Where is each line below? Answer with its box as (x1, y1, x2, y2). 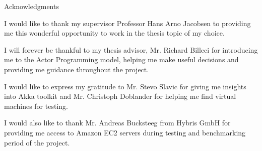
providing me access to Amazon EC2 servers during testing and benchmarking (4, 127, 246, 137)
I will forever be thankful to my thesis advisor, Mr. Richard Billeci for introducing (4, 44, 258, 55)
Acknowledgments (4, 1, 59, 11)
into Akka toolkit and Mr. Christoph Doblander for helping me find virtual (4, 91, 236, 101)
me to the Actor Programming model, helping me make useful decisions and (4, 54, 239, 65)
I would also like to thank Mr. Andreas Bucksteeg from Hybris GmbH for (4, 117, 231, 128)
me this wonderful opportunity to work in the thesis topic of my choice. (4, 28, 225, 38)
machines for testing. (4, 100, 68, 111)
